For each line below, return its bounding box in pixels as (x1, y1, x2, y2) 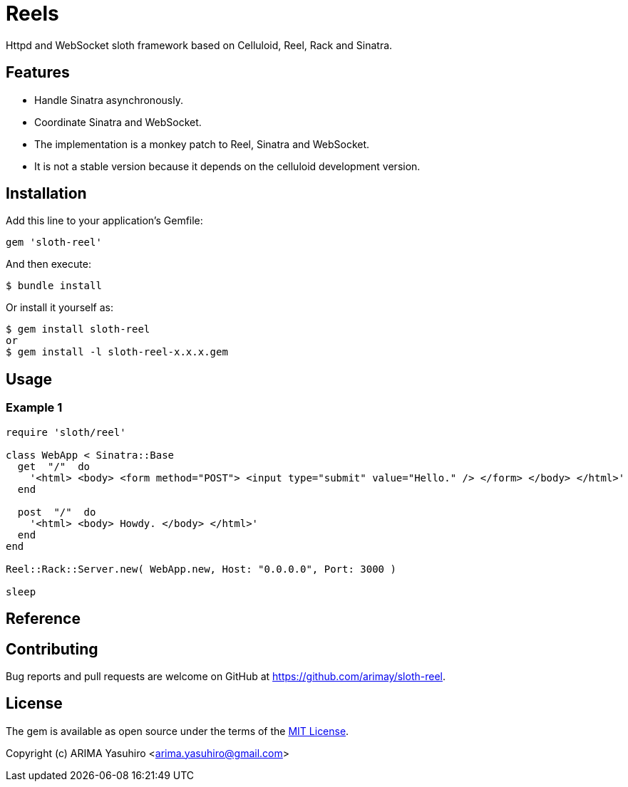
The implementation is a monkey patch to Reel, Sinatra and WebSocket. (34, 137, 370, 150)
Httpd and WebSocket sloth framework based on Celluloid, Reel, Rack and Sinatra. (6, 38, 393, 51)
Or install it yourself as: (6, 301, 113, 314)
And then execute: (6, 258, 91, 271)
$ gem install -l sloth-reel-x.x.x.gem (6, 346, 228, 358)
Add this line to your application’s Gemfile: (6, 214, 203, 227)
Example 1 (6, 400, 63, 415)
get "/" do (17, 460, 91, 472)
